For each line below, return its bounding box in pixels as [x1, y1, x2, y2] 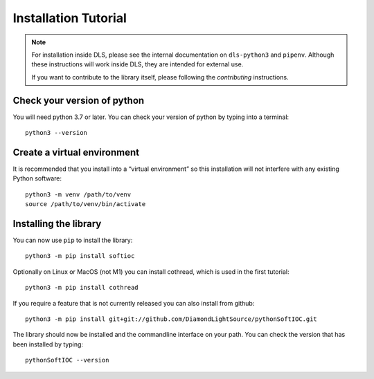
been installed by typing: [12, 340, 83, 349]
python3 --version [25, 129, 88, 137]
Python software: [12, 174, 62, 183]
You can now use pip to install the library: [12, 236, 133, 244]
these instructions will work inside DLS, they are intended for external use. [31, 60, 244, 68]
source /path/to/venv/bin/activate [25, 201, 146, 208]
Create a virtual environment [12, 146, 140, 158]
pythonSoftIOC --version [25, 356, 109, 364]
